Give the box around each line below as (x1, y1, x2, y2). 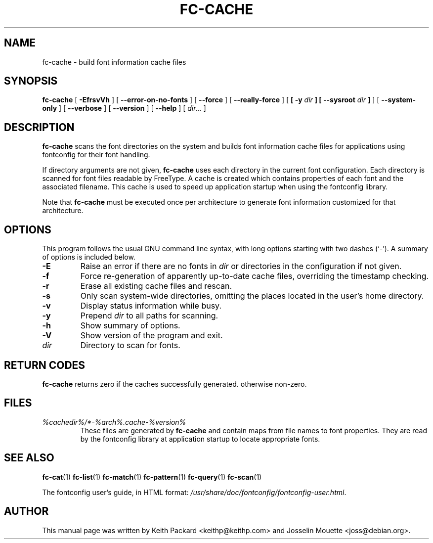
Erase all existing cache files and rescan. (80, 281, 232, 291)
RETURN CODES (4, 359, 86, 371)
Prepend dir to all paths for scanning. (80, 311, 218, 321)
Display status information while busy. (80, 301, 221, 311)
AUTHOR (4, 505, 49, 518)
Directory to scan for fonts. (80, 340, 180, 351)
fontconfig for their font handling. (42, 150, 150, 159)
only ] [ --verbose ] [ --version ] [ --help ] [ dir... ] (42, 104, 206, 113)
